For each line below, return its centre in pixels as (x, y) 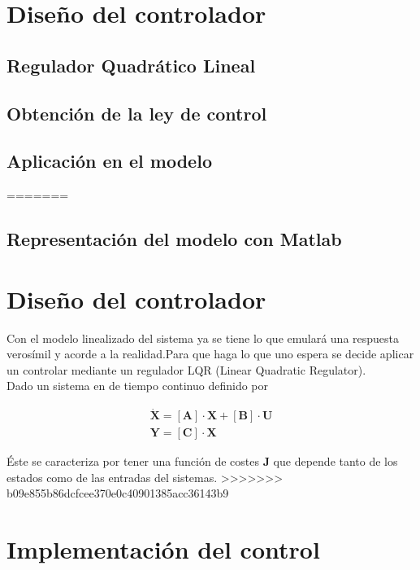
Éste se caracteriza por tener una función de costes (133, 461)
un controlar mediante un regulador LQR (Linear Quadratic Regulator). (186, 369)
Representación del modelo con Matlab (174, 239)
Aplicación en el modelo (109, 161)
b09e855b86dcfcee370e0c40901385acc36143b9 (118, 493)
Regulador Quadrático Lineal (131, 65)
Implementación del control (163, 549)
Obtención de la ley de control (137, 113)
